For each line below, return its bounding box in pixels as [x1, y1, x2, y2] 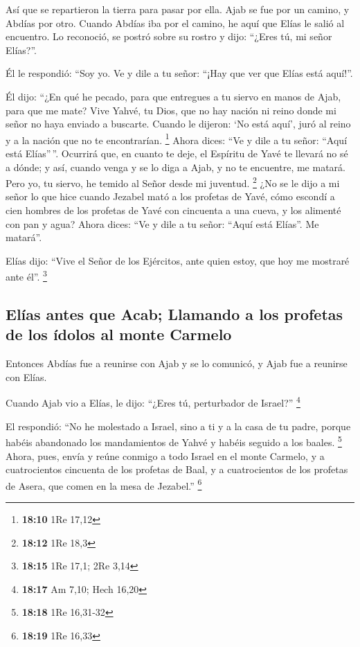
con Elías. [6, 369, 47, 384]
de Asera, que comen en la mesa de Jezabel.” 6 [6, 476, 202, 493]
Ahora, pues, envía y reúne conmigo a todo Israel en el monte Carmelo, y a [6, 448, 325, 463]
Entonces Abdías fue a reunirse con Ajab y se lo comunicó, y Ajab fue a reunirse [6, 356, 348, 371]
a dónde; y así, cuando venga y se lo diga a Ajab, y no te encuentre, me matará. [6, 159, 345, 174]
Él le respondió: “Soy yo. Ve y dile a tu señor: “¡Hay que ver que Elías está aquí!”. [6, 66, 353, 80]
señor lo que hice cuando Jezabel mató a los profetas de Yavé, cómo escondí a [6, 189, 335, 204]
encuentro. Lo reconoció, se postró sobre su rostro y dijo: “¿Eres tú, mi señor [6, 29, 332, 44]
